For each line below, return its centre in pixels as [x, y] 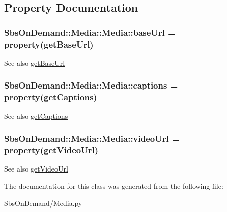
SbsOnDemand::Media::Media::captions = [91, 85]
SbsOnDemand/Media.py [43, 203]
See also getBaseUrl [35, 62]
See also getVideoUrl [36, 169]
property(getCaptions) [51, 97]
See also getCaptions [36, 116]
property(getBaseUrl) [49, 44]
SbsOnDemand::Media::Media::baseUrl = [90, 32]
